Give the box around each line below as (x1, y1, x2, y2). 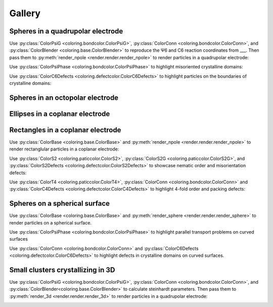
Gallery (9, 8, 40, 19)
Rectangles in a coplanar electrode (9, 126, 121, 134)
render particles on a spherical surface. (9, 219, 92, 225)
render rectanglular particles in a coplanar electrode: (9, 146, 119, 152)
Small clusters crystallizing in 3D (9, 265, 115, 274)
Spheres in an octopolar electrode (9, 93, 119, 102)
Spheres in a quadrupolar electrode (9, 27, 123, 35)
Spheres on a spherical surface (9, 199, 110, 208)
